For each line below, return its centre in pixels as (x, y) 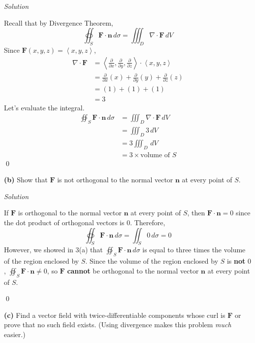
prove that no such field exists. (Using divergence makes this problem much (118, 325)
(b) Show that (26, 180)
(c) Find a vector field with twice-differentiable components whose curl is (115, 315)
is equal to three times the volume (194, 250)
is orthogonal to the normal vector (70, 213)
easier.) (15, 334)
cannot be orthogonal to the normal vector (133, 270)
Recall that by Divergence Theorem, (59, 22)
